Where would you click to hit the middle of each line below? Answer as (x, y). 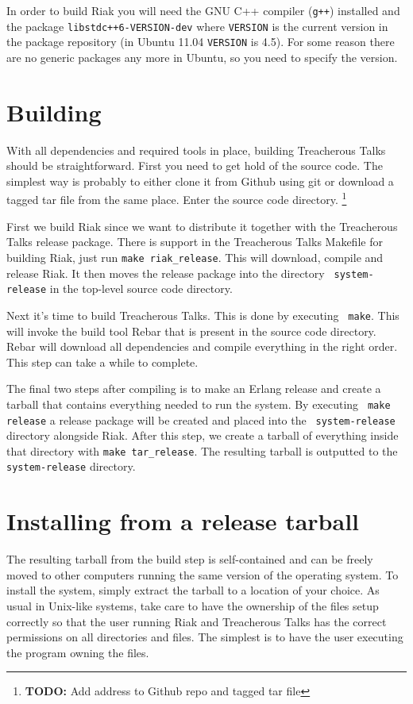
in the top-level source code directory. (141, 289)
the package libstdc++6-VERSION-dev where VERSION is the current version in (197, 26)
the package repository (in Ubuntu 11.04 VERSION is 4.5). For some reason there (201, 42)
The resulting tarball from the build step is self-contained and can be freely (190, 559)
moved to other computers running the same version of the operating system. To (203, 574)
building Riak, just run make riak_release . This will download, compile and (195, 257)
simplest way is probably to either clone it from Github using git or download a (200, 181)
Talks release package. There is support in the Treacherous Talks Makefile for (195, 242)
